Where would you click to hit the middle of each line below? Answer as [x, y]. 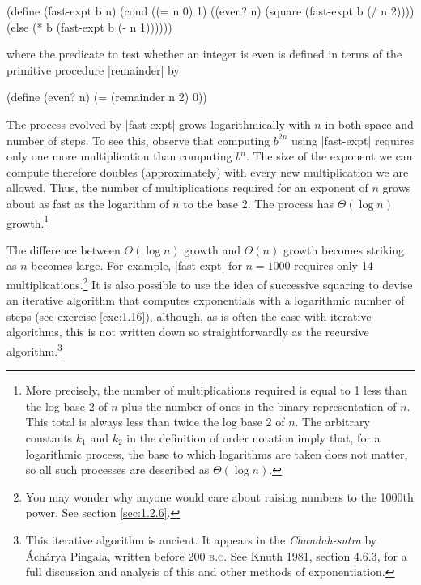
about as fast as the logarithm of [88, 203]
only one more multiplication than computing [119, 156]
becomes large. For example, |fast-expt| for [136, 265]
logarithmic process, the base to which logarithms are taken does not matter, [217, 453]
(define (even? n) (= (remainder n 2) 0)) [107, 97]
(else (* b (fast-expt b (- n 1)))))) [89, 26]
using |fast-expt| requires [353, 140]
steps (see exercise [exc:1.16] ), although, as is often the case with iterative [189, 316]
